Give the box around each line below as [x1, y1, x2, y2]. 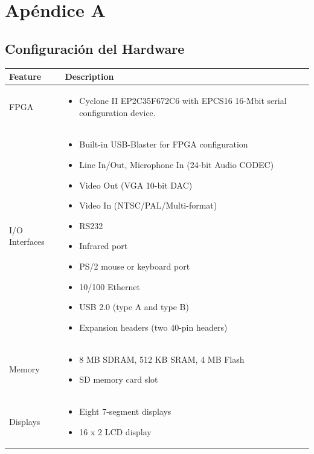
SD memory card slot [79, 373, 158, 386]
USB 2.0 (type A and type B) [79, 300, 189, 313]
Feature [9, 70, 42, 83]
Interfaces [9, 235, 45, 248]
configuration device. [79, 106, 156, 118]
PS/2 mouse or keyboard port [79, 259, 190, 272]
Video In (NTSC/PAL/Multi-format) [79, 199, 217, 212]
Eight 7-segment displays [79, 404, 171, 417]
